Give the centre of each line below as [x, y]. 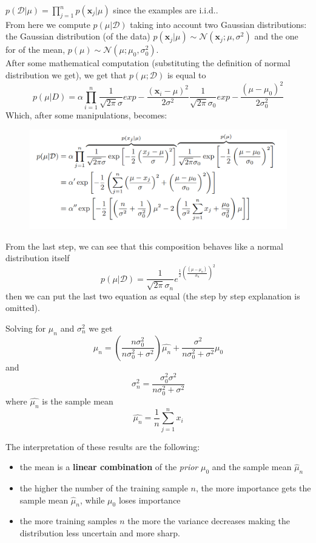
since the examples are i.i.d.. [166, 10]
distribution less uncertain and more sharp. [100, 533]
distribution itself [38, 258]
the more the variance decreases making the [209, 521]
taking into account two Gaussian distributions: [218, 24]
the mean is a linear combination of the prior [109, 467]
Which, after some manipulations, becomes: [86, 114]
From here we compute [48, 24]
